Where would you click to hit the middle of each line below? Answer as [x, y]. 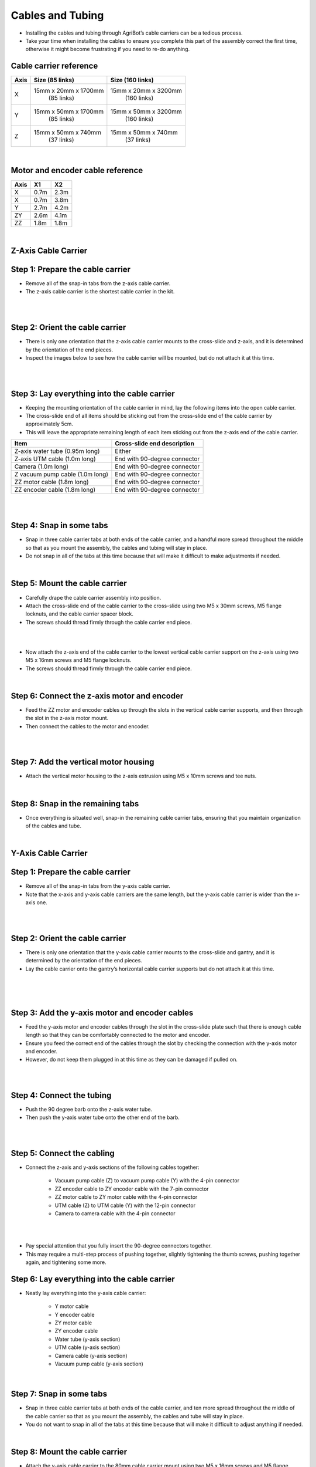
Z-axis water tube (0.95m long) [57, 451]
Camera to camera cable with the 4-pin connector [115, 1214]
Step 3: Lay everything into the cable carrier [93, 393]
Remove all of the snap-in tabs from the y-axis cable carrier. [98, 886]
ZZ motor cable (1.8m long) [51, 482]
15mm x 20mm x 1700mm [69, 91]
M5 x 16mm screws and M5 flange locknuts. [78, 660]
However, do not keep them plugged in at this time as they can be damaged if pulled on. [132, 1060]
